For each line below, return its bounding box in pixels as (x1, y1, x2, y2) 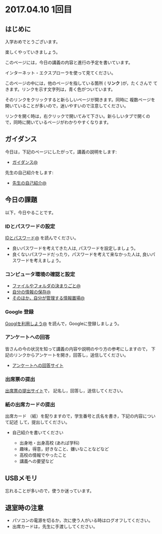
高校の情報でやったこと (19, 452, 67, 458)
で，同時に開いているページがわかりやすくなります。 (5, 120, 111, 125)
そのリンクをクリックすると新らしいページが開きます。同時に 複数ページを (5, 97, 155, 103)
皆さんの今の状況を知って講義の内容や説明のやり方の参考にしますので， (5, 346, 150, 351)
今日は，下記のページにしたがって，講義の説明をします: (5, 149, 117, 155)
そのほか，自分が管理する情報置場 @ (12, 295, 85, 301)
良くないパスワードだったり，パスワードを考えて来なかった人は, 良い (12, 251, 151, 257)
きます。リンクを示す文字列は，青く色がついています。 (5, 86, 116, 92)
